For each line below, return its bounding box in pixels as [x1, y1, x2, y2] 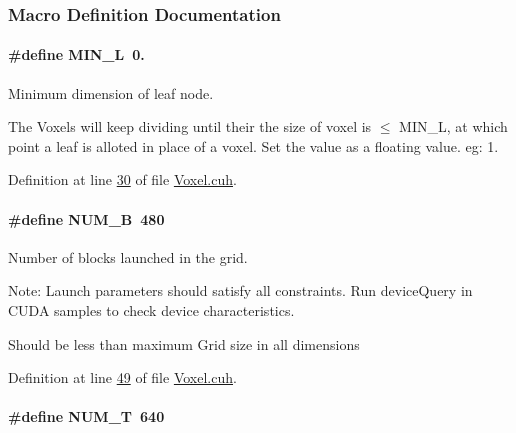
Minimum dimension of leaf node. [8, 82, 214, 103]
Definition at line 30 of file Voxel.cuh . [8, 169, 237, 190]
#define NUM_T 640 [8, 406, 165, 427]
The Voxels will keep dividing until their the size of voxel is [8, 116, 372, 137]
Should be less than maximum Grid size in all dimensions [8, 333, 360, 354]
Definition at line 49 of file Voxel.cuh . [8, 367, 237, 388]
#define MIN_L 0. [8, 44, 145, 65]
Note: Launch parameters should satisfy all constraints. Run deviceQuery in [8, 280, 473, 301]
